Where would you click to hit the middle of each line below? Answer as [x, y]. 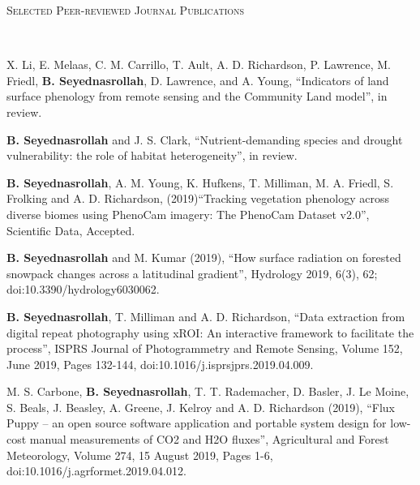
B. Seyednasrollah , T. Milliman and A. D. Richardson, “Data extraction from [206, 316]
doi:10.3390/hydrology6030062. [83, 289]
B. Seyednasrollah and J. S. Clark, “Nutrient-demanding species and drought [205, 139]
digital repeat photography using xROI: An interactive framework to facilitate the [210, 332]
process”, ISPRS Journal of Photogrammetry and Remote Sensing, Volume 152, [205, 348]
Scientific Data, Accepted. [71, 230]
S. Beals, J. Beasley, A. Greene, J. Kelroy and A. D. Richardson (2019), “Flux [201, 407]
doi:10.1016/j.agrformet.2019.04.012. [96, 471]
